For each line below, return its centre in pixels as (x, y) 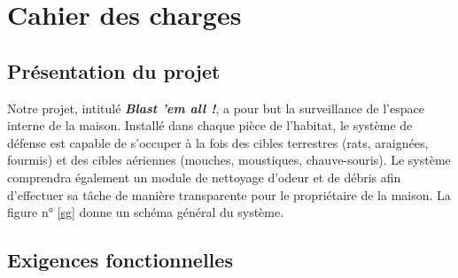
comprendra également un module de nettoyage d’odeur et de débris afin (204, 177)
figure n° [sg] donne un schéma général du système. (146, 212)
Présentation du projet (114, 70)
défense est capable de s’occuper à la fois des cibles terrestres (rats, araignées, (218, 142)
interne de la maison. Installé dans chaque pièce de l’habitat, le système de (210, 125)
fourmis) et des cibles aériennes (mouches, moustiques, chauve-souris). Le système (229, 160)
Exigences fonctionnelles (120, 260)
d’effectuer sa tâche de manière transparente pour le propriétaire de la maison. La (229, 194)
